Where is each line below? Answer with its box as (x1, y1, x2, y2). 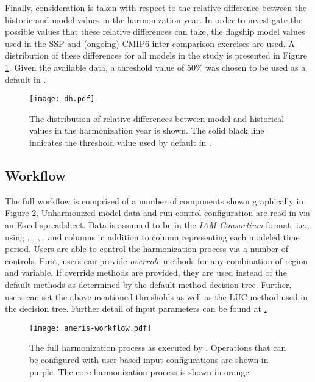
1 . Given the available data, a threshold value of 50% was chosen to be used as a (5, 60, 306, 73)
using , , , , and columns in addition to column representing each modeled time (5, 230, 300, 243)
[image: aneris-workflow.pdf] (29, 323, 152, 333)
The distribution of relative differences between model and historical (29, 112, 285, 124)
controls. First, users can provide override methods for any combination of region (5, 254, 308, 267)
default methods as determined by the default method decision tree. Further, (5, 278, 292, 290)
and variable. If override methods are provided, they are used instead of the (5, 266, 287, 279)
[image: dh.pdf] (29, 95, 95, 104)
